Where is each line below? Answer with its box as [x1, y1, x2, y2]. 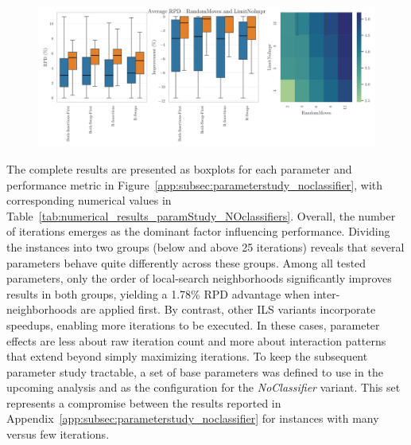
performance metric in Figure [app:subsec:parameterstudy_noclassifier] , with [6, 176, 383, 193]
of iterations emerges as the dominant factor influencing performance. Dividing [6, 223, 390, 240]
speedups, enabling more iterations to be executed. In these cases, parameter [6, 316, 380, 333]
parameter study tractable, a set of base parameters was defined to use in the [6, 363, 383, 380]
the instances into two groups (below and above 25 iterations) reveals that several [6, 238, 405, 255]
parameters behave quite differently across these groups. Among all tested [6, 254, 366, 271]
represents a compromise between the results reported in [6, 394, 281, 411]
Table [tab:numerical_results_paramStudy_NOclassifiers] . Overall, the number [6, 207, 396, 224]
